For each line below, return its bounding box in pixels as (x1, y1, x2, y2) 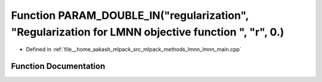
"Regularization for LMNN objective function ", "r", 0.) (11, 25, 284, 38)
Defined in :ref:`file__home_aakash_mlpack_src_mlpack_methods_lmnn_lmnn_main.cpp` (26, 46, 241, 53)
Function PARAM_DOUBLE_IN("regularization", (11, 9, 249, 22)
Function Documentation (11, 61, 106, 71)
